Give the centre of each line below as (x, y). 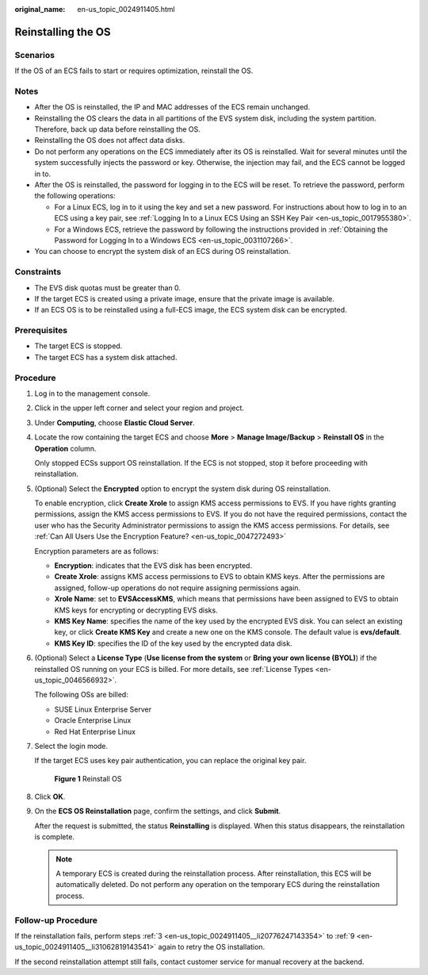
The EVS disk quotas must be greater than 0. (108, 288)
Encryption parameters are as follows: (96, 551)
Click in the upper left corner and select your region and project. (139, 408)
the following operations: (75, 196)
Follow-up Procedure (56, 920)
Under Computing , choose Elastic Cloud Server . (115, 422)
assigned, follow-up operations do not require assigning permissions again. (178, 588)
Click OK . (50, 797)
